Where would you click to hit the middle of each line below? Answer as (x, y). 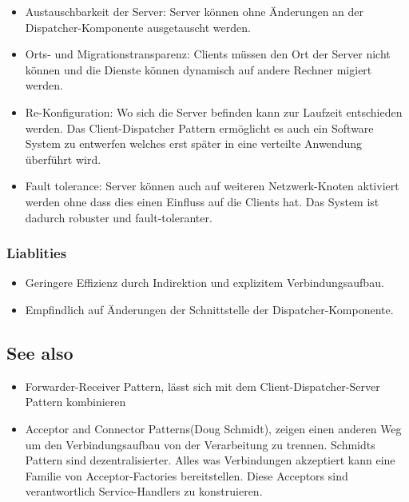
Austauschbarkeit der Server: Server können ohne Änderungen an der (195, 11)
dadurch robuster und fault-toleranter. (119, 217)
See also (40, 352)
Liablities (37, 253)
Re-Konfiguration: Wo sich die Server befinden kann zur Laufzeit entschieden (214, 112)
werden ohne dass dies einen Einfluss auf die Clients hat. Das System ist (202, 201)
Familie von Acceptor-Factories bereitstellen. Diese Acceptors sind (187, 475)
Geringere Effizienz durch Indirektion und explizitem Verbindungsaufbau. (204, 283)
